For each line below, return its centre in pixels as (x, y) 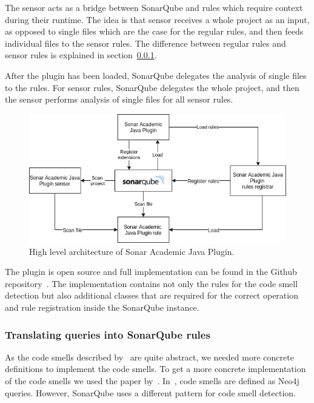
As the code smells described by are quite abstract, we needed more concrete (149, 357)
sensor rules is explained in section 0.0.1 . (81, 55)
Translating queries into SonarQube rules (108, 334)
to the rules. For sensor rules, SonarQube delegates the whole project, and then (152, 87)
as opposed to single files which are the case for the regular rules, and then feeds (154, 31)
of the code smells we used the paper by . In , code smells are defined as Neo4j (152, 381)
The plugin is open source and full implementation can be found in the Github (151, 272)
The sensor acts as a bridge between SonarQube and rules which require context (154, 7)
